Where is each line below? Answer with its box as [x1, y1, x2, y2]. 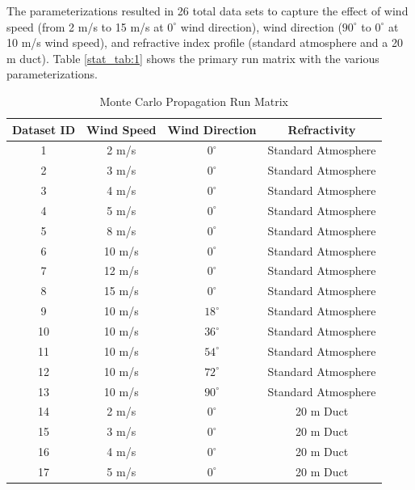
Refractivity [287, 120, 356, 137]
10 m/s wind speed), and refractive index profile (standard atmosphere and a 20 [6, 34, 403, 51]
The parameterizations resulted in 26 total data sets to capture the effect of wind [6, 2, 409, 19]
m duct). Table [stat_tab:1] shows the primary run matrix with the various [6, 49, 379, 66]
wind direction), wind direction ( [180, 18, 342, 35]
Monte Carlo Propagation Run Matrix [99, 92, 289, 109]
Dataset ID [12, 120, 76, 137]
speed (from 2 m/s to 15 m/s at [6, 18, 164, 35]
